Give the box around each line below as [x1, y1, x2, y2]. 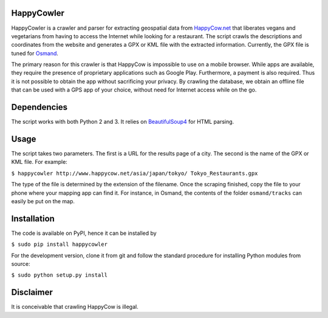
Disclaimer [11, 287, 53, 297]
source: [11, 260, 30, 268]
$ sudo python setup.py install [11, 272, 108, 279]
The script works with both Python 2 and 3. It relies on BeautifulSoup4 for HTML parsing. [11, 118, 234, 126]
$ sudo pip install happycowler [11, 241, 108, 248]
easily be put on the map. [11, 198, 75, 205]
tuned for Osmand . [11, 49, 59, 57]
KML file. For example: [11, 158, 68, 166]
